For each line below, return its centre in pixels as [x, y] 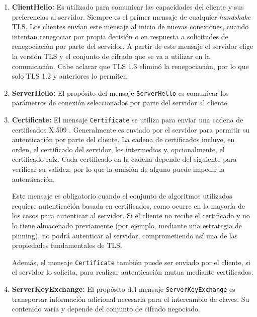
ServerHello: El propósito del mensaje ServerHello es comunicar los [120, 92]
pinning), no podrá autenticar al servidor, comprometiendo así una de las [125, 235]
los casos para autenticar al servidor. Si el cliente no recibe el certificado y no [131, 215]
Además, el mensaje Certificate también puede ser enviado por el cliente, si [131, 262]
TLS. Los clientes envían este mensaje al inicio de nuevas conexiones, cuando [130, 26]
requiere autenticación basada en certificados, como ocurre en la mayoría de [128, 205]
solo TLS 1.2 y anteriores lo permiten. [70, 76]
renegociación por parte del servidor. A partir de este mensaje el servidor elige [133, 46]
